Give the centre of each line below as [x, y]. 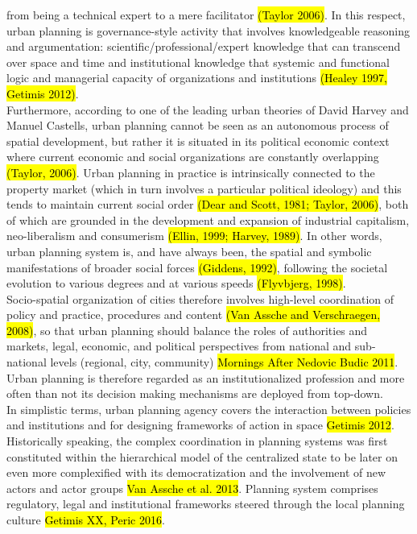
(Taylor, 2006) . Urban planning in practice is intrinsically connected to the [191, 172]
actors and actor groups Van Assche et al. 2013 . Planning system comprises [192, 488]
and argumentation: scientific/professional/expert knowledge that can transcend [204, 46]
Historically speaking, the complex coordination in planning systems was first [197, 441]
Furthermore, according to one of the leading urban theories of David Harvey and [208, 109]
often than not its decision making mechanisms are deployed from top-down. [195, 393]
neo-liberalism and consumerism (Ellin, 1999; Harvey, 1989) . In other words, [194, 236]
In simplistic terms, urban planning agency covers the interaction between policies [209, 409]
